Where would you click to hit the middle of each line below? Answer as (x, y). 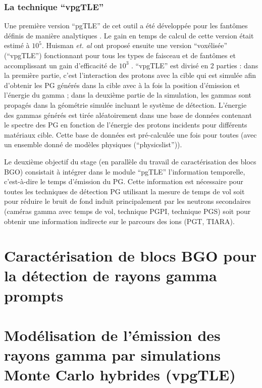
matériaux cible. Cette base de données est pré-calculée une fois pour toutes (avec (130, 134)
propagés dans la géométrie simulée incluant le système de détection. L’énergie (125, 104)
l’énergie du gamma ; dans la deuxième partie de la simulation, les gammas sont (128, 95)
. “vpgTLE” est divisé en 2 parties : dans (195, 65)
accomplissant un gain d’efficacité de (60, 65)
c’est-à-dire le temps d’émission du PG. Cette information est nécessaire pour (124, 181)
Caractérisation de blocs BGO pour (130, 256)
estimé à (17, 45)
